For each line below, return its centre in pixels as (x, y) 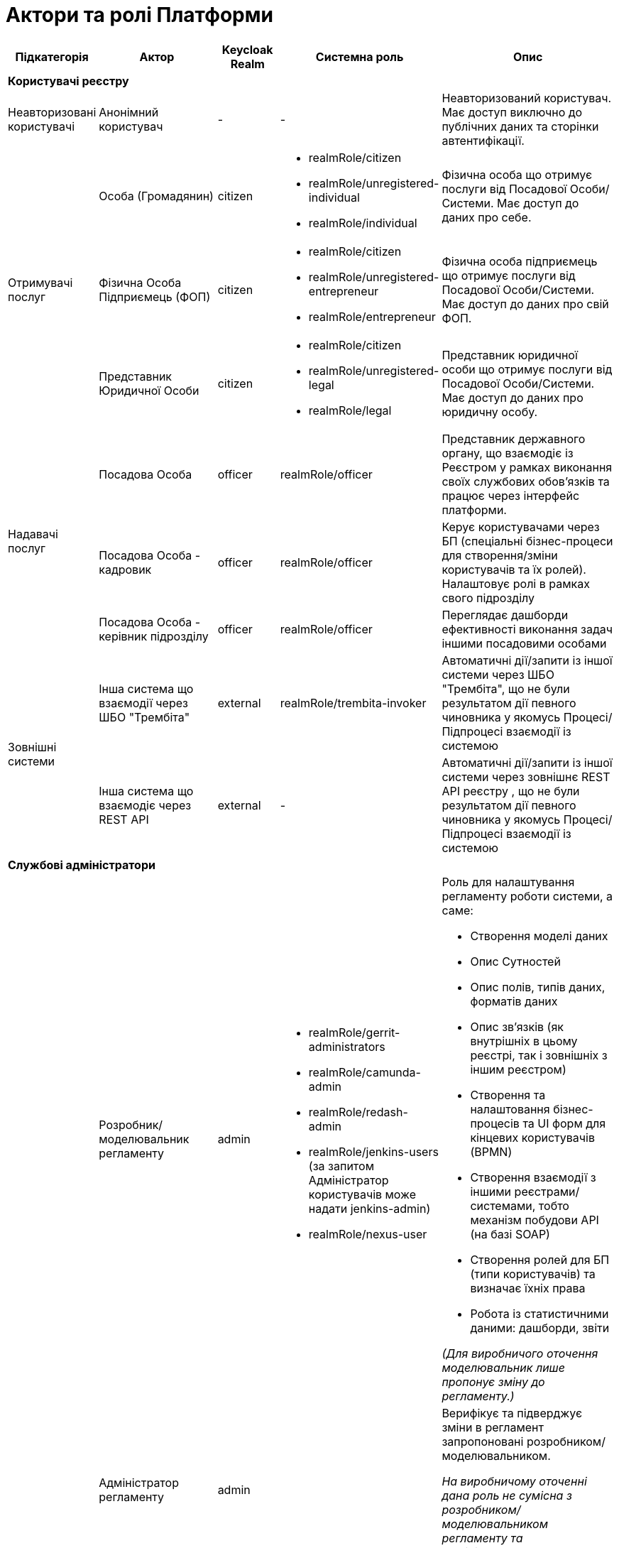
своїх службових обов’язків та (526, 481)
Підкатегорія (52, 56)
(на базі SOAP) (510, 1234)
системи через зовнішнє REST (526, 776)
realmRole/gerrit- (354, 1032)
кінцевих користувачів (532, 1137)
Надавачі (33, 534)
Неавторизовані (52, 112)
